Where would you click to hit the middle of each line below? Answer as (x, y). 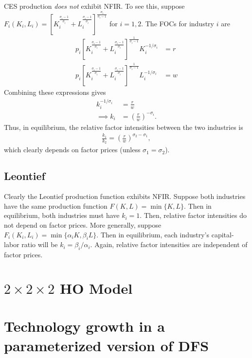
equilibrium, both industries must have (62, 215)
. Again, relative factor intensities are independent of (169, 244)
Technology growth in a (84, 326)
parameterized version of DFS (107, 345)
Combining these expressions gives (55, 92)
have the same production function (56, 206)
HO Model (96, 288)
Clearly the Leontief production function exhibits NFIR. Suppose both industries (125, 196)
